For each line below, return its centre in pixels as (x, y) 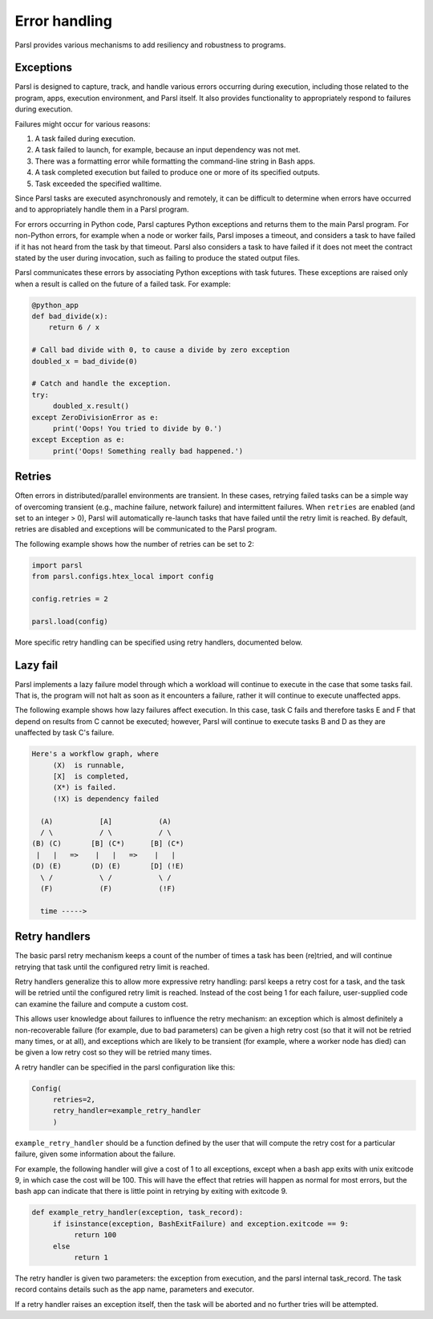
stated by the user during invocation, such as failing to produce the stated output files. (158, 257)
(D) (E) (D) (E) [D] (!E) (108, 866)
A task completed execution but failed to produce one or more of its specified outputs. (178, 172)
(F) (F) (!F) (108, 888)
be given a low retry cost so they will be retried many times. (113, 1052)
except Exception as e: (79, 440)
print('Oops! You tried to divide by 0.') (137, 428)
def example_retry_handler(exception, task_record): (138, 1212)
